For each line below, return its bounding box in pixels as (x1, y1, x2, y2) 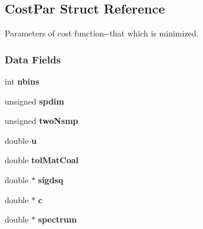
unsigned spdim (5, 95, 64, 107)
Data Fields (5, 52, 61, 66)
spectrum (38, 213, 77, 225)
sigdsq (38, 173, 64, 186)
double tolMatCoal (5, 154, 79, 166)
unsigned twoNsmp (5, 114, 78, 127)
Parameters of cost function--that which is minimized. (5, 27, 199, 39)
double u (5, 134, 37, 146)
